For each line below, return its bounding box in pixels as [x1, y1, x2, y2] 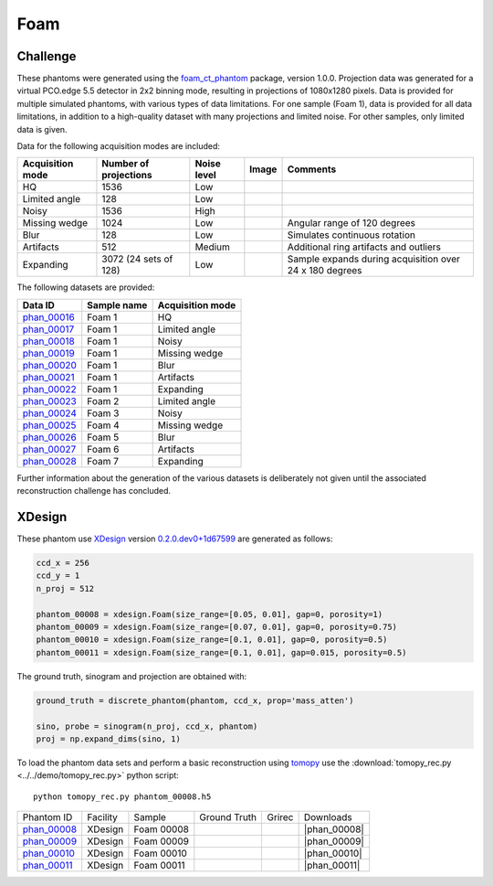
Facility [87, 811, 119, 824]
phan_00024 [22, 407, 78, 420]
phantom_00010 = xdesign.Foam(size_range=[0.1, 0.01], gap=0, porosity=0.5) [36, 635, 388, 645]
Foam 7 [87, 454, 119, 467]
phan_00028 [22, 454, 77, 467]
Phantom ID [22, 811, 73, 824]
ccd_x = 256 [36, 558, 90, 569]
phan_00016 [22, 311, 75, 324]
